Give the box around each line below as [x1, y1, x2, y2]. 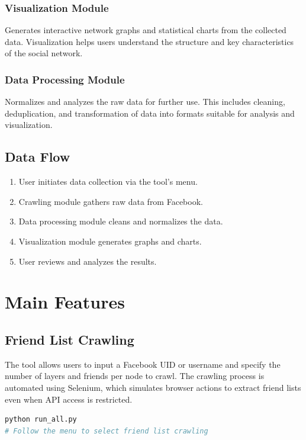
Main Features [5, 290, 125, 314]
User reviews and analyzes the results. [18, 255, 157, 267]
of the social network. [5, 47, 83, 59]
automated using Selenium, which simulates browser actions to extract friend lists [5, 381, 301, 393]
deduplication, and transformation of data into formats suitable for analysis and [5, 107, 295, 119]
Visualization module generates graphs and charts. [18, 235, 202, 247]
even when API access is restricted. [5, 393, 133, 405]
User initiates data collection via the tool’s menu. [18, 175, 198, 188]
